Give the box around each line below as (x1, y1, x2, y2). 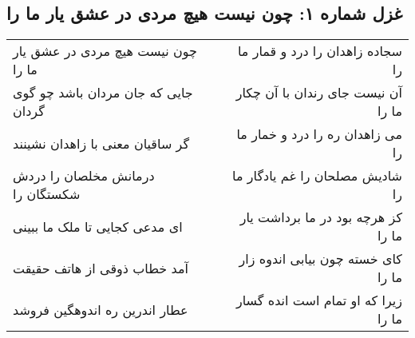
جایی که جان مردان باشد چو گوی (13, 83, 193, 102)
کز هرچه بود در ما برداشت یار (239, 208, 402, 227)
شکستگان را (13, 185, 81, 204)
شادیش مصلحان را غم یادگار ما (232, 166, 402, 185)
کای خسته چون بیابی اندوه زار (239, 249, 402, 268)
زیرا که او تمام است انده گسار (235, 291, 402, 310)
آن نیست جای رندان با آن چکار (235, 83, 402, 102)
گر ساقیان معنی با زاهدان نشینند (13, 133, 190, 153)
